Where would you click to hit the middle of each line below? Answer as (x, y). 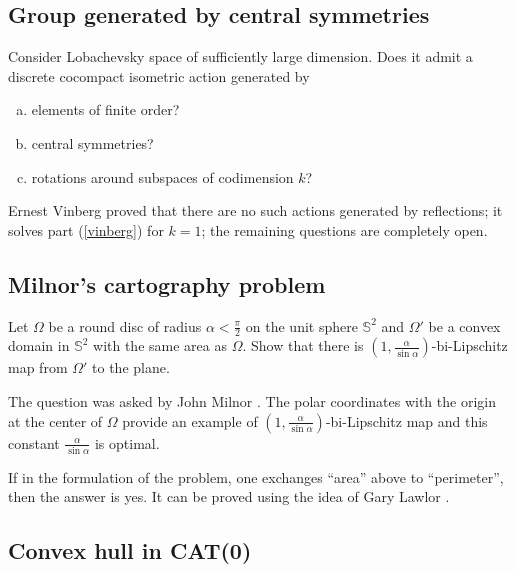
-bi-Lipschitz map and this (406, 420)
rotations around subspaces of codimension (162, 176)
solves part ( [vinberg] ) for (86, 229)
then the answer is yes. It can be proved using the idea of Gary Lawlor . (229, 496)
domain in (39, 345)
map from (38, 367)
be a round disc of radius (125, 325)
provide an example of (190, 420)
